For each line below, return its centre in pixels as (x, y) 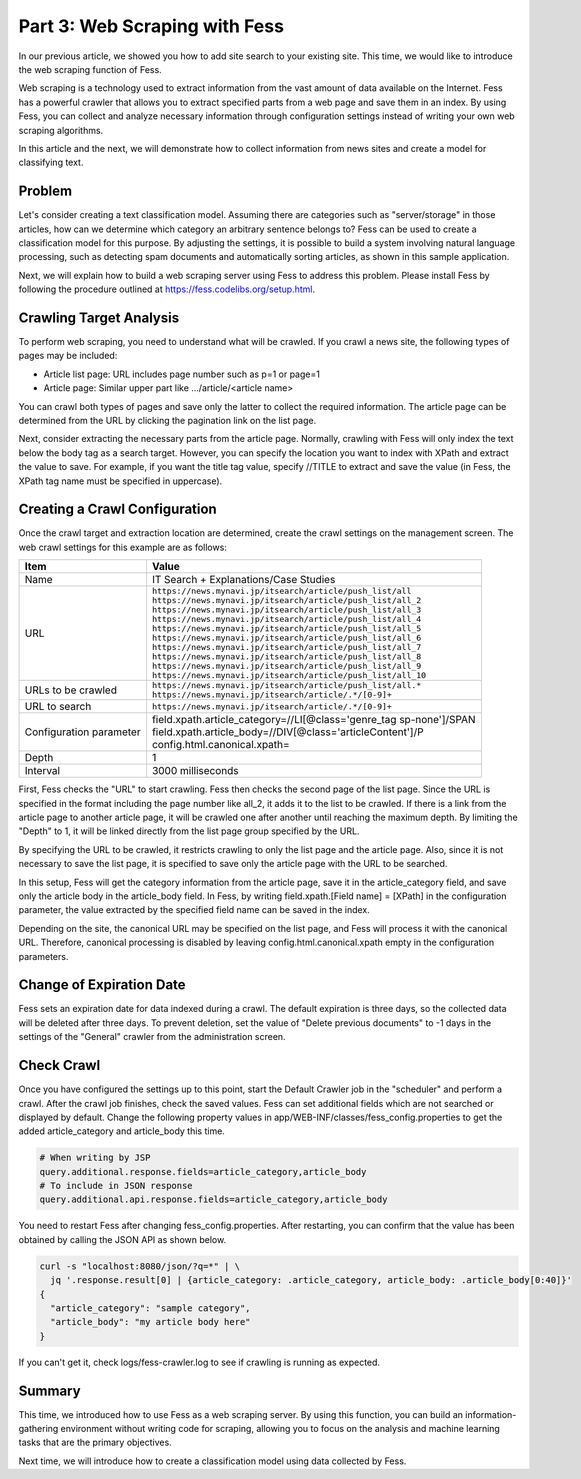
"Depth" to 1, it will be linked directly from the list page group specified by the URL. (189, 831)
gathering (38, 1429)
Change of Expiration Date (102, 985)
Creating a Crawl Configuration (117, 509)
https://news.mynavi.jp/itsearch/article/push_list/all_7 (286, 647)
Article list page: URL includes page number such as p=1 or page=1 (181, 374)
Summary (49, 1390)
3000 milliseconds (195, 771)
